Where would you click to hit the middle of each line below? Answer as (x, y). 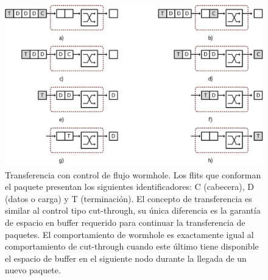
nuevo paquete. (33, 270)
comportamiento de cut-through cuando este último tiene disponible (132, 246)
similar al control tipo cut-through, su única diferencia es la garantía (133, 210)
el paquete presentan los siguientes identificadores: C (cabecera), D (129, 187)
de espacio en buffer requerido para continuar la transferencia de (125, 222)
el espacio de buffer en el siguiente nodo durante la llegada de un (126, 258)
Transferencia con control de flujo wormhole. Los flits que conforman (133, 174)
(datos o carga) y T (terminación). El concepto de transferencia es (129, 198)
